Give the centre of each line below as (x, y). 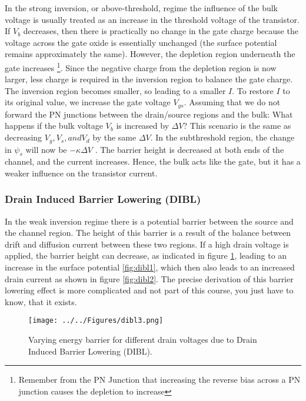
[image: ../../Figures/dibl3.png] (96, 321)
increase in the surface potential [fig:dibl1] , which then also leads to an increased (150, 267)
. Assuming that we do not (232, 102)
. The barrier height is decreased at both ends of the (189, 149)
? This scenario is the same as (237, 126)
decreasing (24, 137)
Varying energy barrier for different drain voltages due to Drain (143, 340)
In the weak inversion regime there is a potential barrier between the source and (149, 221)
